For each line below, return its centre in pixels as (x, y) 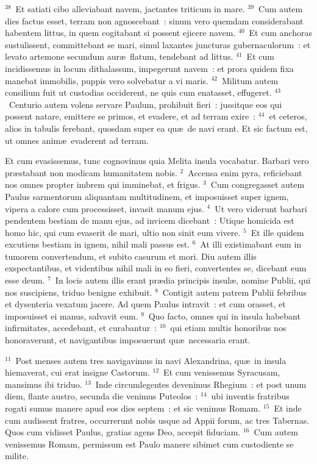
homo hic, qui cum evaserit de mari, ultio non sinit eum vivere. (123, 232)
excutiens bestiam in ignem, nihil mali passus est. (98, 244)
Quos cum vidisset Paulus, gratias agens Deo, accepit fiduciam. (123, 432)
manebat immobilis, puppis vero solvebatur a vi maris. (107, 80)
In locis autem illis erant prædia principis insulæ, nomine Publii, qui (183, 280)
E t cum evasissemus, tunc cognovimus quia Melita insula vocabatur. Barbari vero (157, 161)
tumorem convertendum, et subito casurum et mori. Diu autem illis (131, 256)
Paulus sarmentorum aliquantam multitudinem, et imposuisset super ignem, (147, 196)
